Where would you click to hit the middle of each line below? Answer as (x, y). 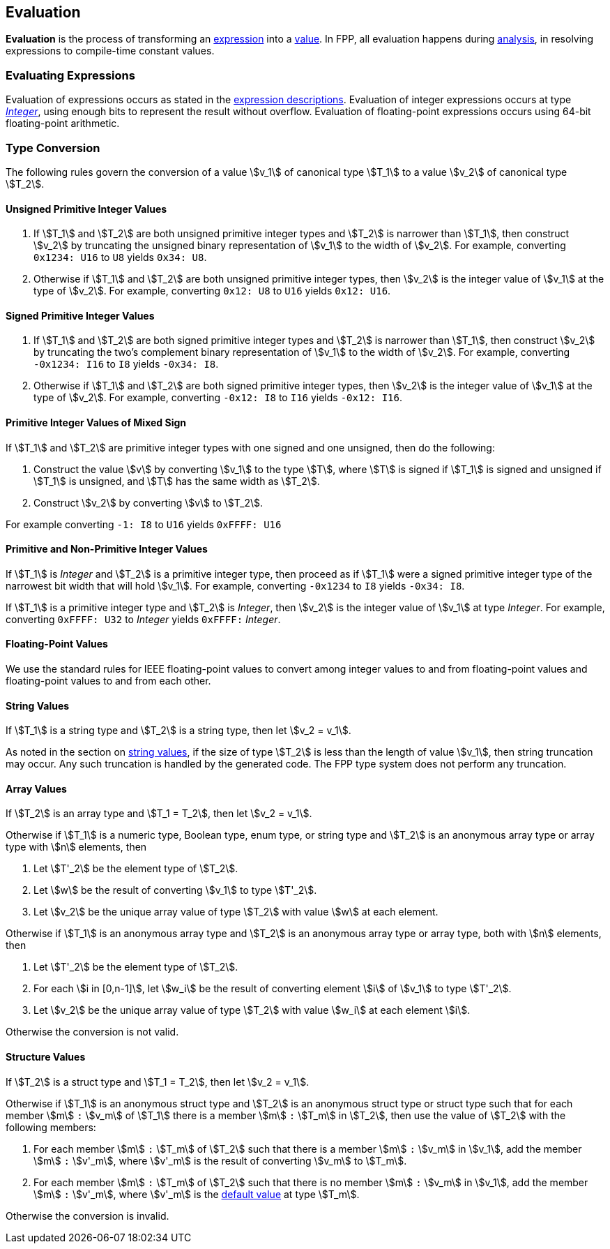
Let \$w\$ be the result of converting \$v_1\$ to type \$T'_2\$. (175, 890)
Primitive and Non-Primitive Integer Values (107, 549)
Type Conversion (53, 148)
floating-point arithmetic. (63, 124)
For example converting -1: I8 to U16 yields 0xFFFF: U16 (144, 524)
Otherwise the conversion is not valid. (92, 1032)
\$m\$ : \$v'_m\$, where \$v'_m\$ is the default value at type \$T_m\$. (197, 1194)
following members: (51, 1127)
